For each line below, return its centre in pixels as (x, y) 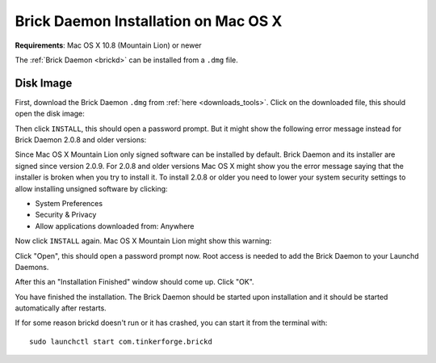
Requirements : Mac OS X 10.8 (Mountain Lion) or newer (108, 45)
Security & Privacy (66, 215)
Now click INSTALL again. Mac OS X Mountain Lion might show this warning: (143, 241)
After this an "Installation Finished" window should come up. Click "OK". (134, 282)
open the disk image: (50, 114)
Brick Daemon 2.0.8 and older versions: (81, 140)
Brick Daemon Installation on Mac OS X (149, 21)
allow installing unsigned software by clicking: (92, 188)
